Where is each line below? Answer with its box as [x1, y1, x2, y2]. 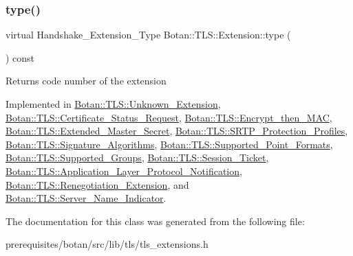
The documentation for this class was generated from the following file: [6, 213, 305, 228]
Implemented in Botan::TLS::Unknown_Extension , [6, 97, 221, 110]
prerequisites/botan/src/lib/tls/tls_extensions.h [6, 237, 208, 251]
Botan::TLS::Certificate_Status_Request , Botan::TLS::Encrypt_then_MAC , [6, 110, 332, 124]
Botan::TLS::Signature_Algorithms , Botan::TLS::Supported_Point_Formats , [6, 137, 333, 151]
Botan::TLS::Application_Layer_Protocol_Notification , [6, 163, 242, 178]
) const [6, 50, 35, 65]
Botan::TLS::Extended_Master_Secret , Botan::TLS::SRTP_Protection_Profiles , [6, 124, 348, 138]
